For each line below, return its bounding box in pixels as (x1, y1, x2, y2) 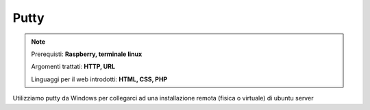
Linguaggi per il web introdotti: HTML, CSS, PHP (31, 75, 168, 83)
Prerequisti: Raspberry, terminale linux (31, 50, 143, 58)
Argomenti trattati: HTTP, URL (31, 62, 116, 71)
